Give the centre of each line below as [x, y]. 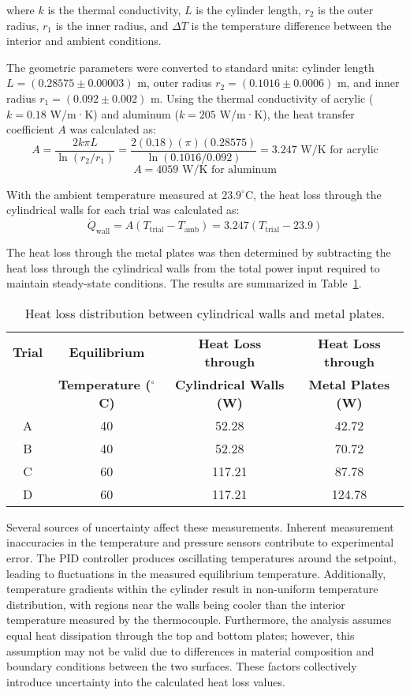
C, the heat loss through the [313, 194]
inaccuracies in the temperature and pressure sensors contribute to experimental [200, 542]
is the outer [346, 9]
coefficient [30, 129]
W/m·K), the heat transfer [287, 113]
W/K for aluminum [229, 169]
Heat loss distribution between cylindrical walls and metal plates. [205, 313]
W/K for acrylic [339, 150]
